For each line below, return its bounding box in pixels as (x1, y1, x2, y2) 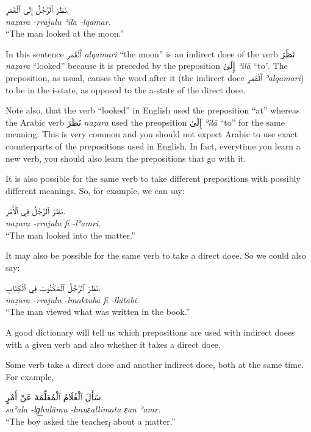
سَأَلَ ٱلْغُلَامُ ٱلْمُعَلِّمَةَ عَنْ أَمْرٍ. (5, 391, 104, 403)
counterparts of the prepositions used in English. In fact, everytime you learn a (5, 139, 301, 152)
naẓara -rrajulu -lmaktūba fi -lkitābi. (5, 293, 140, 306)
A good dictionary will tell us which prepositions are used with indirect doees (5, 326, 295, 339)
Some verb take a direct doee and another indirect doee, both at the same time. (5, 358, 304, 371)
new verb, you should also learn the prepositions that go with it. (5, 151, 246, 164)
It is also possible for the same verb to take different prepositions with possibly (5, 172, 301, 185)
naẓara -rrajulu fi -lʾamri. (5, 216, 101, 229)
